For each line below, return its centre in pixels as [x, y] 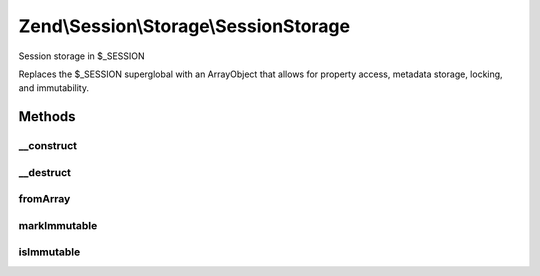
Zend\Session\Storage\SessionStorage [184, 26]
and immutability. [54, 88]
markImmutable [58, 225]
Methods [47, 116]
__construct [48, 146]
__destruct [45, 172]
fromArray [44, 199]
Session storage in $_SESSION [81, 56]
